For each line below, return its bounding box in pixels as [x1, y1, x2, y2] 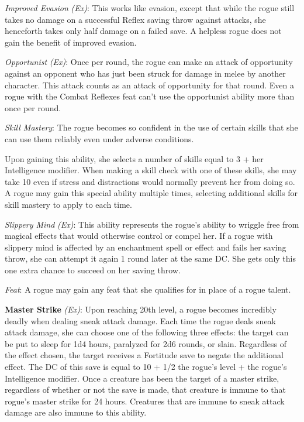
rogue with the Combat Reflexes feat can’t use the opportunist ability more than [5, 90, 295, 102]
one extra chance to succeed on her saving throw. [5, 263, 181, 276]
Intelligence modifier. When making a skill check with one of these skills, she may [5, 164, 297, 176]
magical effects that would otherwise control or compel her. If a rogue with [5, 229, 273, 242]
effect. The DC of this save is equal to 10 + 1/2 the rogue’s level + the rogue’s [5, 361, 287, 373]
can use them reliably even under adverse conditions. [5, 132, 194, 145]
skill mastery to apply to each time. [5, 198, 132, 210]
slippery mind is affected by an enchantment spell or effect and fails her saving [5, 241, 286, 253]
